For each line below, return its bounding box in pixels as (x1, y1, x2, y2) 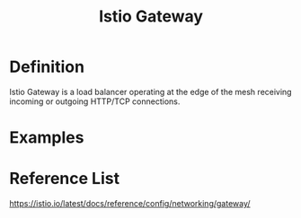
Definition (9, 57, 85, 77)
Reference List (9, 169, 120, 189)
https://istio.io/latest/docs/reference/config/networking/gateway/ (9, 198, 251, 209)
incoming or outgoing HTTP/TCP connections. (9, 96, 181, 107)
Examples (9, 127, 84, 148)
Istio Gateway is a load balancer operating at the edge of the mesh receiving (9, 86, 292, 97)
